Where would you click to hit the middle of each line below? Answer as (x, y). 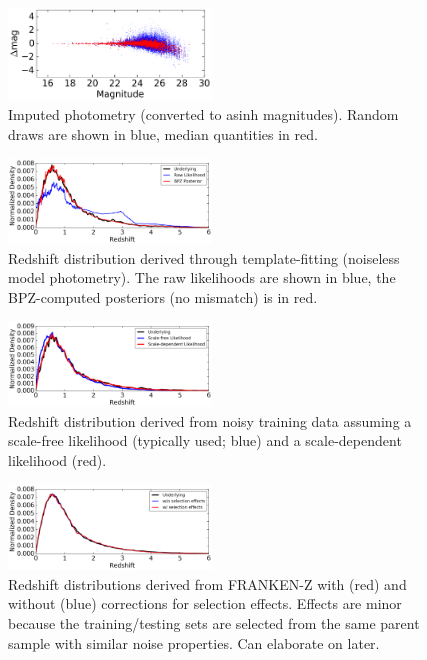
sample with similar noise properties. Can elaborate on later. (194, 642)
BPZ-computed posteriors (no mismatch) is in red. (163, 297)
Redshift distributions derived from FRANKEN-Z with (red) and (207, 583)
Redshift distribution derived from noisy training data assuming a (210, 420)
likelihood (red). (57, 460)
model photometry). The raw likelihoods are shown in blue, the (202, 277)
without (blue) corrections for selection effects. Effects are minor (205, 603)
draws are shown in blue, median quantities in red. (163, 133)
